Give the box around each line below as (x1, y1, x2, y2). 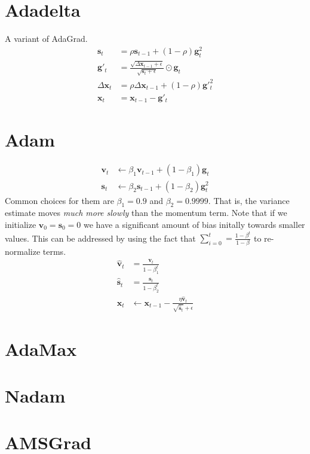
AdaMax (5, 336, 77, 361)
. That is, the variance (208, 194, 290, 206)
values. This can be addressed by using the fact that (5, 231, 196, 244)
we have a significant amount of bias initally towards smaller (84, 218, 305, 230)
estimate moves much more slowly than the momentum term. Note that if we (5, 206, 287, 219)
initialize (5, 218, 36, 230)
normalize (5, 245, 41, 257)
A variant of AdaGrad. (5, 32, 88, 45)
